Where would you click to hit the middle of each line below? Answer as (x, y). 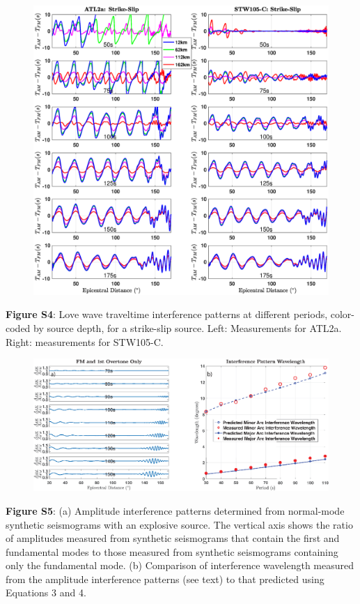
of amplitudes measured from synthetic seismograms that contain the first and (173, 538)
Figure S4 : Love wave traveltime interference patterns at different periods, (167, 314)
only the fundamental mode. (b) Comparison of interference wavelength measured (180, 565)
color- (343, 314)
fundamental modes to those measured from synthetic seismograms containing (172, 551)
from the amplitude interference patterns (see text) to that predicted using (165, 579)
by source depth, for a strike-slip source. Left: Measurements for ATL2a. (188, 328)
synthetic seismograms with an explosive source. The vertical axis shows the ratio (179, 524)
